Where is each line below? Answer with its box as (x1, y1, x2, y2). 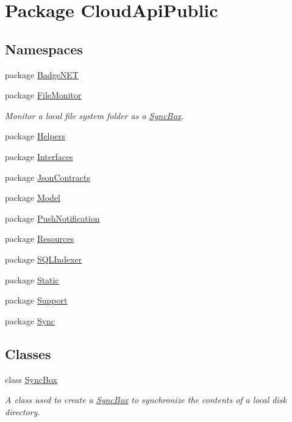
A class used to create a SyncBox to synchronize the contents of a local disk (5, 393, 287, 406)
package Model (5, 191, 61, 204)
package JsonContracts (5, 170, 90, 183)
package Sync (5, 314, 55, 327)
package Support (5, 294, 68, 307)
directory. (5, 405, 40, 418)
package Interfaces (5, 150, 73, 162)
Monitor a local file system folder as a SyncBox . (5, 109, 184, 122)
